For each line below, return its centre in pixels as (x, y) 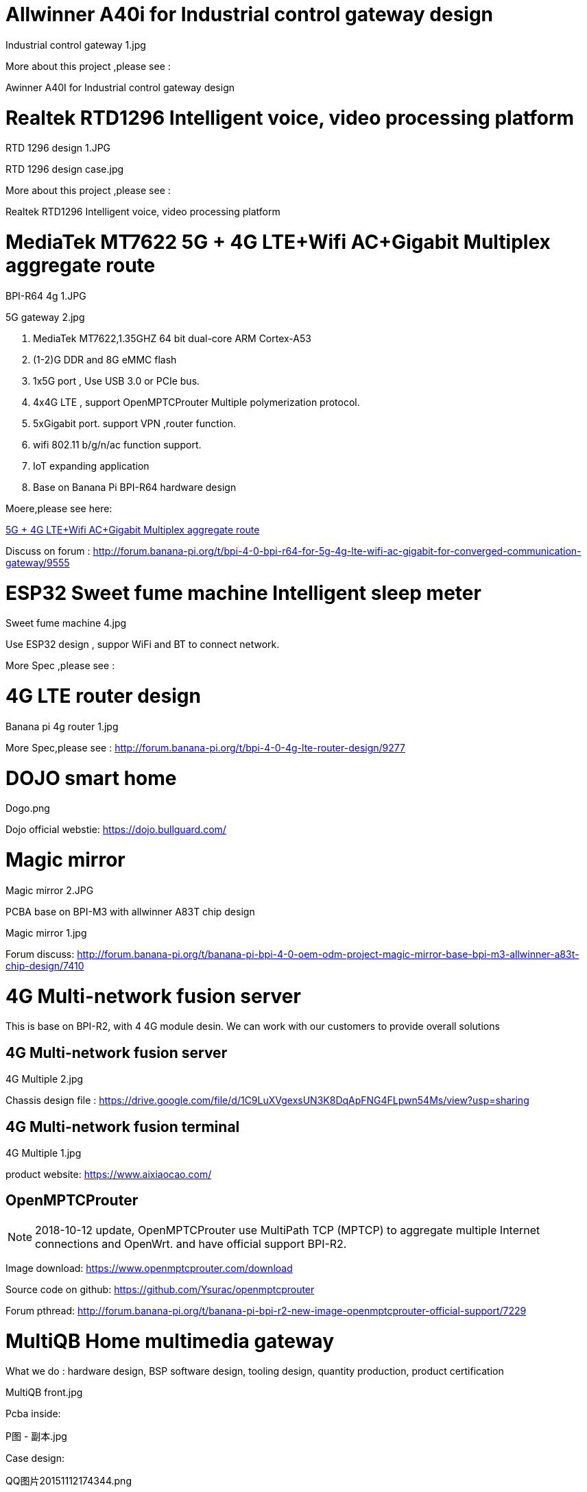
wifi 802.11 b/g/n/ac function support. (117, 444)
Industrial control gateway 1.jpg (76, 45)
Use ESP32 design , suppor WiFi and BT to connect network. (143, 645)
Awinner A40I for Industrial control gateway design (120, 87)
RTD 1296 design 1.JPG (58, 148)
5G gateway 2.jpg (45, 317)
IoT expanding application (91, 466)
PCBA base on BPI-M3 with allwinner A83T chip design (130, 911)
